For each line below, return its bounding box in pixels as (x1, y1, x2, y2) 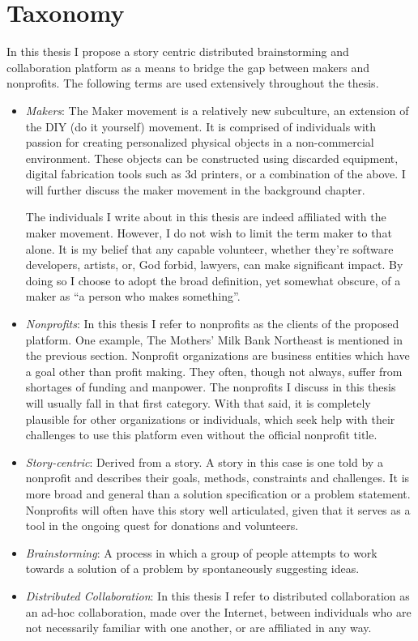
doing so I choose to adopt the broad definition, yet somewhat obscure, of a (25, 271, 401, 288)
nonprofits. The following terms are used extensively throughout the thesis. (6, 75, 379, 92)
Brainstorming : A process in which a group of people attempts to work (25, 544, 377, 561)
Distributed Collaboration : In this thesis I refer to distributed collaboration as (25, 587, 410, 604)
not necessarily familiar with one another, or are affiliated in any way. (25, 619, 372, 636)
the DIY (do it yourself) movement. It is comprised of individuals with (25, 118, 377, 135)
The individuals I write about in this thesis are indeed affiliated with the (25, 208, 386, 225)
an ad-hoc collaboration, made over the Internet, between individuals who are (25, 603, 412, 620)
